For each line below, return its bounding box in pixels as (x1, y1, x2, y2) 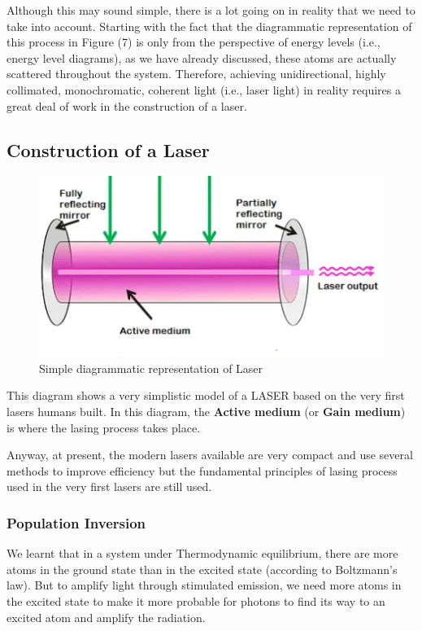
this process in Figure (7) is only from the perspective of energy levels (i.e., (7, 33, 381, 50)
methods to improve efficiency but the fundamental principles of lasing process (7, 462, 398, 479)
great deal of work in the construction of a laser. (7, 97, 247, 114)
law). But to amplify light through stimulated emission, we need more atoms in (7, 576, 402, 594)
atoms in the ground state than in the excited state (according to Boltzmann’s (7, 560, 398, 577)
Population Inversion (7, 512, 146, 532)
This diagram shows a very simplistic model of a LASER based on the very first (7, 387, 405, 404)
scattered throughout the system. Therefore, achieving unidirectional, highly (7, 65, 386, 82)
